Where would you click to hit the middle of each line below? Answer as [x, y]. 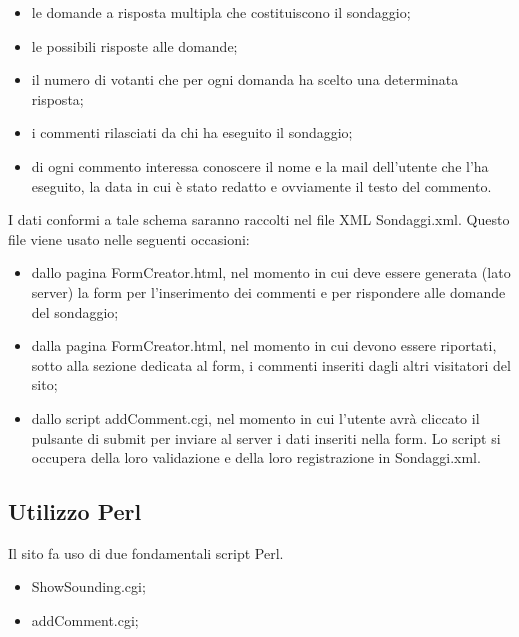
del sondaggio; [75, 311]
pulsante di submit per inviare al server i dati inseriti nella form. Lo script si [266, 437]
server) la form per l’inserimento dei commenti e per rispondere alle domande [268, 291]
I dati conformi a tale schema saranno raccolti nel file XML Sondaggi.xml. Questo [259, 219]
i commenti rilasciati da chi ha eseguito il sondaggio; [192, 132]
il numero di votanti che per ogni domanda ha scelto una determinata [245, 79]
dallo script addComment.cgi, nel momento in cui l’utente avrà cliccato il [255, 417]
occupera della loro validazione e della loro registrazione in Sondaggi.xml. [256, 457]
